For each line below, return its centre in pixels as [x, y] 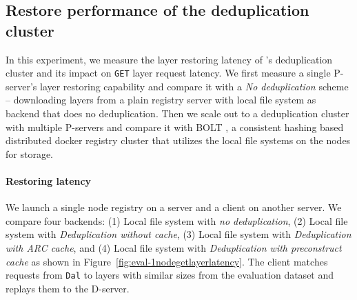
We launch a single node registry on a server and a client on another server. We [174, 207]
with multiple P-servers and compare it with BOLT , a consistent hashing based [175, 127]
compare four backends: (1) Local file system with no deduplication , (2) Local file [177, 220]
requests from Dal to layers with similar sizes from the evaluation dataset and [170, 275]
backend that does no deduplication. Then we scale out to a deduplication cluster [177, 113]
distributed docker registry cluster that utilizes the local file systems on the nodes [178, 140]
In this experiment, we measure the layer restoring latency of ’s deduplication [169, 59]
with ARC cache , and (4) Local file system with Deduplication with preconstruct [174, 247]
